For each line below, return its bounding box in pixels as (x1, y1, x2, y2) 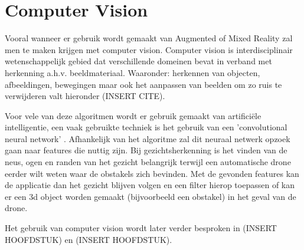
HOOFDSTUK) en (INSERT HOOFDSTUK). (5, 233, 172, 245)
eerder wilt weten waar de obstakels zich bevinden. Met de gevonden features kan (5, 167, 299, 179)
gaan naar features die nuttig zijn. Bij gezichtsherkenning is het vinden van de (5, 144, 287, 156)
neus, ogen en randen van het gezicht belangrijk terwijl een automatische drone (5, 156, 291, 168)
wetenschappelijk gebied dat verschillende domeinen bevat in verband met (5, 55, 272, 67)
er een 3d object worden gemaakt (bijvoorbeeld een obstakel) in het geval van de (5, 190, 296, 202)
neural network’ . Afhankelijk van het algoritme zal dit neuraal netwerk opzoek (5, 132, 290, 144)
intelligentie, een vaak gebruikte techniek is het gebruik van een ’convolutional (5, 121, 287, 133)
